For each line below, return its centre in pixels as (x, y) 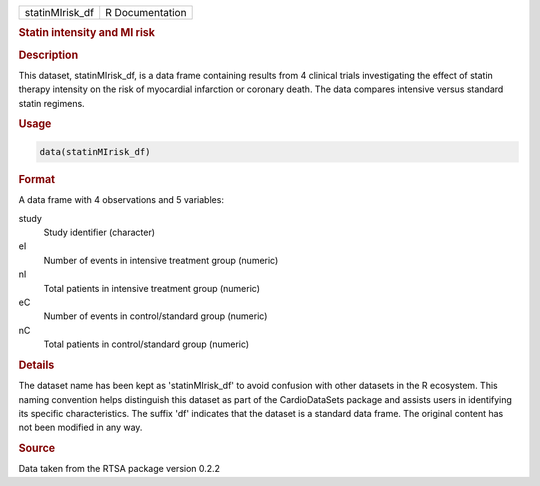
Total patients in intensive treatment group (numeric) (151, 288)
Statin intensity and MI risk (86, 33)
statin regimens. (51, 103)
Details (36, 365)
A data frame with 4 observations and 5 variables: (121, 200)
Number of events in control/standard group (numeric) (155, 316)
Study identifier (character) (99, 232)
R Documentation (146, 12)
